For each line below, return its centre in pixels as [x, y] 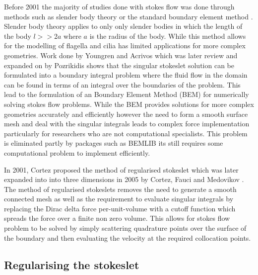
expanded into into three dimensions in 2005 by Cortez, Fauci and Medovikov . [124, 179]
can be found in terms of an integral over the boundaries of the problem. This [122, 84]
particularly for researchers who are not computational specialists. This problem [126, 133]
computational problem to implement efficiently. [77, 152]
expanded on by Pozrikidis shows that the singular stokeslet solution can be [119, 65]
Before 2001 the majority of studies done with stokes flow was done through [119, 6]
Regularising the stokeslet [72, 264]
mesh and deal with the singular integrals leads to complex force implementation [127, 124]
